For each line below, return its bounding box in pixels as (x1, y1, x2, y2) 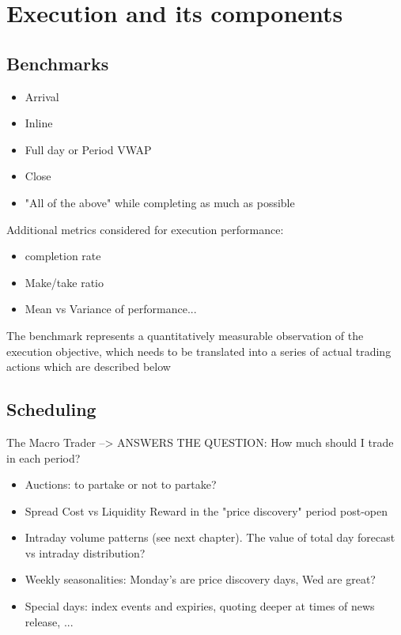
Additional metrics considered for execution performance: (6, 221, 284, 237)
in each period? (6, 449, 81, 466)
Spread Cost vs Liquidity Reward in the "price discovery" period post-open (25, 502, 388, 519)
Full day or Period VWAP (25, 141, 152, 157)
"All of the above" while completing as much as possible (25, 194, 295, 210)
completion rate (25, 248, 101, 264)
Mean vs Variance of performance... (25, 300, 197, 317)
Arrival (25, 88, 59, 104)
